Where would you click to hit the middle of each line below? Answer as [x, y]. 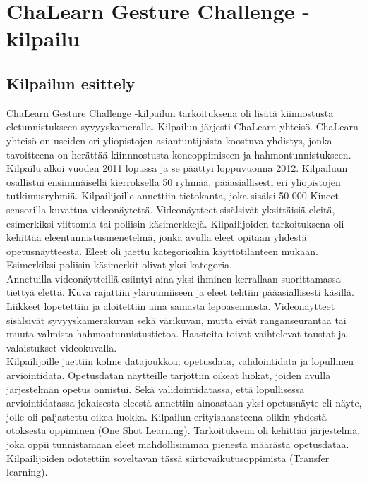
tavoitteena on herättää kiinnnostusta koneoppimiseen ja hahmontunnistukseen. [179, 154]
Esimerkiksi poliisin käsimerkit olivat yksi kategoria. [119, 265]
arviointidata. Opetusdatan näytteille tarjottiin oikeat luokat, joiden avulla [169, 375]
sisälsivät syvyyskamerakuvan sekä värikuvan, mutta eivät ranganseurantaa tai [176, 319]
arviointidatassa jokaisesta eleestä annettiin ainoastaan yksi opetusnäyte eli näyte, [184, 403]
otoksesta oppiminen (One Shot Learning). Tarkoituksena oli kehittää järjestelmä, [183, 430]
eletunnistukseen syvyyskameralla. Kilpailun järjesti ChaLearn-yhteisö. [160, 126]
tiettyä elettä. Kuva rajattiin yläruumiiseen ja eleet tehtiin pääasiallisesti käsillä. [180, 292]
